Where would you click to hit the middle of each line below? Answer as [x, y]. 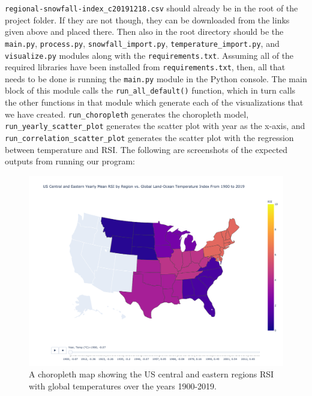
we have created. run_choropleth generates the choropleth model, [127, 114]
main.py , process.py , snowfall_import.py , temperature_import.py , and [142, 43]
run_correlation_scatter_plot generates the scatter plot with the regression [149, 138]
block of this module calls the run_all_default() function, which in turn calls [150, 90]
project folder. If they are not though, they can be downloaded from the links [147, 19]
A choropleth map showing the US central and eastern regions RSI [151, 374]
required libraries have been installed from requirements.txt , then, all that [145, 67]
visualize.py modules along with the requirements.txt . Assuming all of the [149, 55]
